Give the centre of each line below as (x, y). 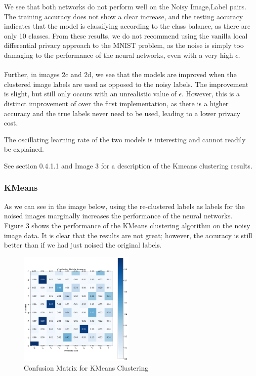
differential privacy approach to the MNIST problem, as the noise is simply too (124, 45)
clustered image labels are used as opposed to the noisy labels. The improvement (126, 84)
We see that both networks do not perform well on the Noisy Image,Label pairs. (125, 6)
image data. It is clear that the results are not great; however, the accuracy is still (128, 235)
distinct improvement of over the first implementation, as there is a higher (116, 103)
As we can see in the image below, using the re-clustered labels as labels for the (125, 206)
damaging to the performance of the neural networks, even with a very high (119, 55)
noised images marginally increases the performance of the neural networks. (118, 216)
